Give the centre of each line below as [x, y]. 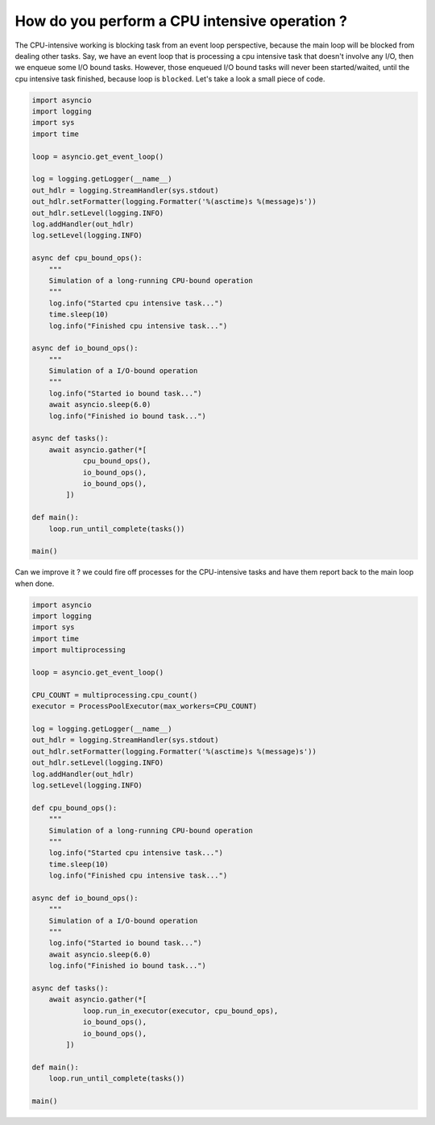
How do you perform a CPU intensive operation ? [181, 21]
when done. [35, 583]
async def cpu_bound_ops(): [87, 258]
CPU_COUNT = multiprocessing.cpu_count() [115, 695]
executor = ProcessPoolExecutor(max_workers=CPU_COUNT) [145, 706]
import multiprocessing [79, 650]
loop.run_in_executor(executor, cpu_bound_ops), [180, 1011]
